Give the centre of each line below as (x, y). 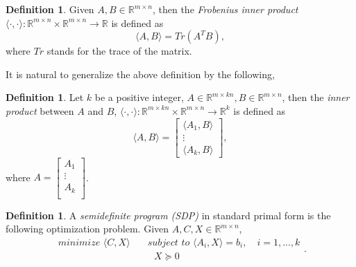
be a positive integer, (139, 97)
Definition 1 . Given (50, 9)
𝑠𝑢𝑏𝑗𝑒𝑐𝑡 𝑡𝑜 (169, 242)
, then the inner (316, 97)
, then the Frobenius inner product (225, 9)
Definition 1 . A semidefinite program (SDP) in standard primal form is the (168, 215)
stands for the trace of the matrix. (119, 51)
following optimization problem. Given (87, 229)
